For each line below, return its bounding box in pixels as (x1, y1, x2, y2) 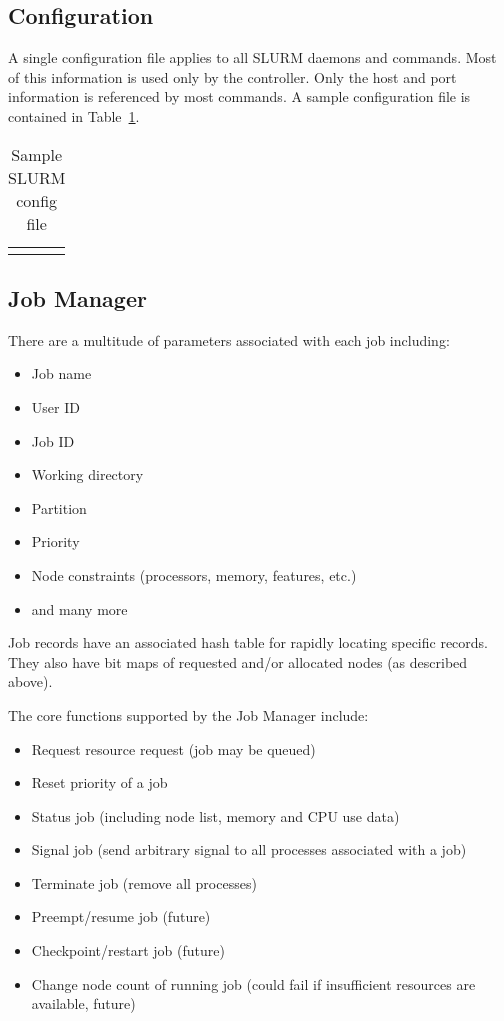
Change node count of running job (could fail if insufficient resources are (31, 973, 476, 994)
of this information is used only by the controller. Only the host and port (8, 66, 457, 87)
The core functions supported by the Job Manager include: (8, 704, 369, 725)
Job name (31, 363, 92, 384)
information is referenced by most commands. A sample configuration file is (8, 86, 471, 107)
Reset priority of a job (31, 772, 168, 793)
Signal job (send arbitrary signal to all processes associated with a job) (31, 839, 467, 860)
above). (8, 671, 53, 692)
